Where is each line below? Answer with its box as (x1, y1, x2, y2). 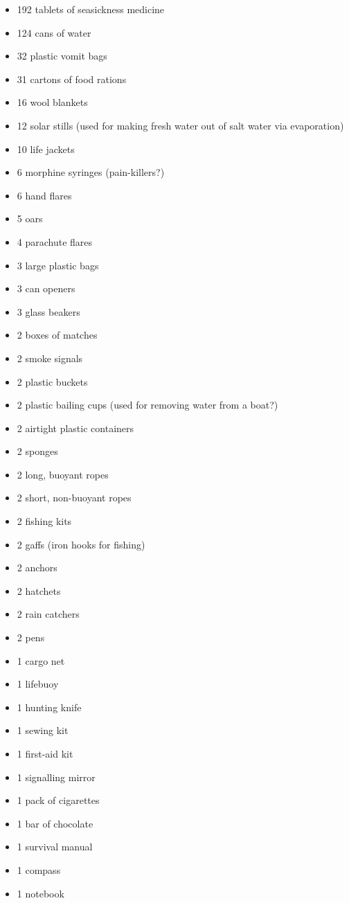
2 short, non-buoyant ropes (17, 490, 132, 505)
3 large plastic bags (17, 258, 99, 272)
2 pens (17, 630, 45, 645)
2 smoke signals (17, 350, 83, 365)
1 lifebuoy (17, 677, 59, 691)
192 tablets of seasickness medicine (17, 2, 165, 16)
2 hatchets (17, 583, 61, 598)
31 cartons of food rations (17, 71, 127, 86)
